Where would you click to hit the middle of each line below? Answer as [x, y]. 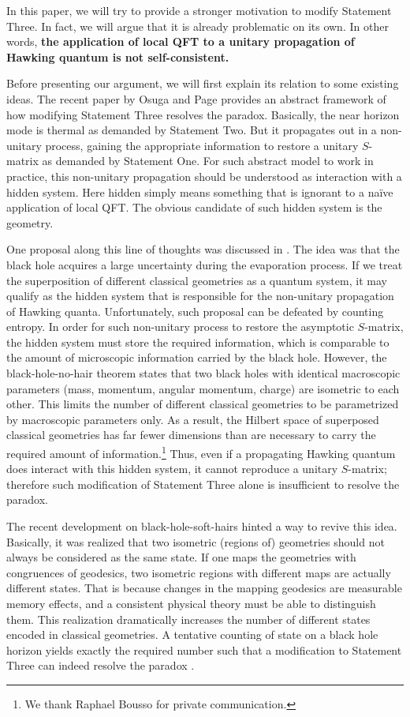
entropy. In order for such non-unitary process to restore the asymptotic [180, 327]
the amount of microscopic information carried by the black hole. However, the [197, 357]
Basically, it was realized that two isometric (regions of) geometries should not [196, 541]
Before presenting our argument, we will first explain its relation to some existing [203, 83]
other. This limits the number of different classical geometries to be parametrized [203, 404]
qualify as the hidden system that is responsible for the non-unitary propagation [200, 296]
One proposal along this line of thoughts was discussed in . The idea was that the [203, 249]
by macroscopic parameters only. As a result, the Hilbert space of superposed [193, 419]
